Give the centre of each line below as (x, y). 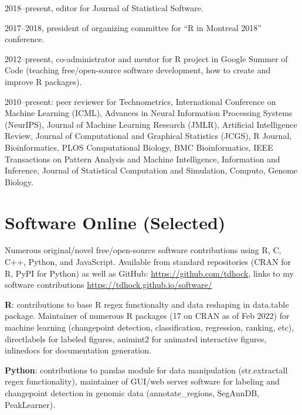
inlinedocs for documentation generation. (78, 350)
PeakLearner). (30, 404)
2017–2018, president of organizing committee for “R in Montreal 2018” (133, 27)
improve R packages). (43, 81)
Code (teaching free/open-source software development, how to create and (138, 70)
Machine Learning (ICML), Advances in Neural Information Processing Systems (149, 113)
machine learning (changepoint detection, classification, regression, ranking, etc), (150, 327)
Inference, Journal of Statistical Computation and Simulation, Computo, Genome (151, 170)
